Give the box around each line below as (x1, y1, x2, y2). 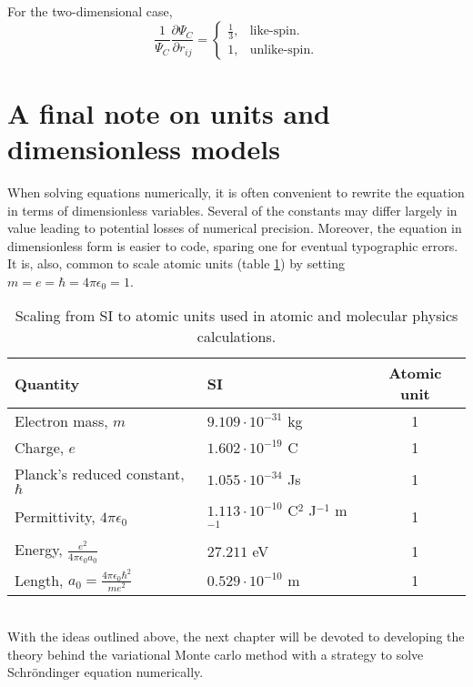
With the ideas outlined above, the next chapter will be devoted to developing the (7, 627, 465, 646)
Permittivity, (15, 506, 96, 528)
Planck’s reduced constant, (15, 463, 185, 485)
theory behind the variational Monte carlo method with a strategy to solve (7, 644, 424, 663)
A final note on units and (7, 94, 330, 131)
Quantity (15, 372, 80, 394)
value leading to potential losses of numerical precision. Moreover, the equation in (7, 218, 462, 237)
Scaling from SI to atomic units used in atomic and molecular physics (15, 305, 458, 327)
